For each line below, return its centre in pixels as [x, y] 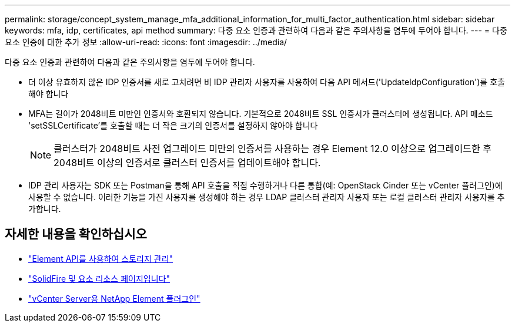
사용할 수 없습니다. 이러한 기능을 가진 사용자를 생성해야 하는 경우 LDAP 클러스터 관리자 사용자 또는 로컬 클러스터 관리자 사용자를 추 [267, 197]
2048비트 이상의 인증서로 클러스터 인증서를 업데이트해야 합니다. [187, 163]
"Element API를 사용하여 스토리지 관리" [101, 258]
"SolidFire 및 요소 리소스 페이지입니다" [99, 278]
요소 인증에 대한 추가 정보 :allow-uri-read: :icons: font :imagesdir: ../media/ [146, 42]
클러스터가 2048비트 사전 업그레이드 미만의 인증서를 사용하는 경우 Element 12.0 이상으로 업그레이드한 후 [272, 149]
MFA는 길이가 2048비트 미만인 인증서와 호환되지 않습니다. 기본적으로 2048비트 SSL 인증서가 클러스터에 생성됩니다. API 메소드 [261, 114]
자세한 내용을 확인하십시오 [76, 234]
